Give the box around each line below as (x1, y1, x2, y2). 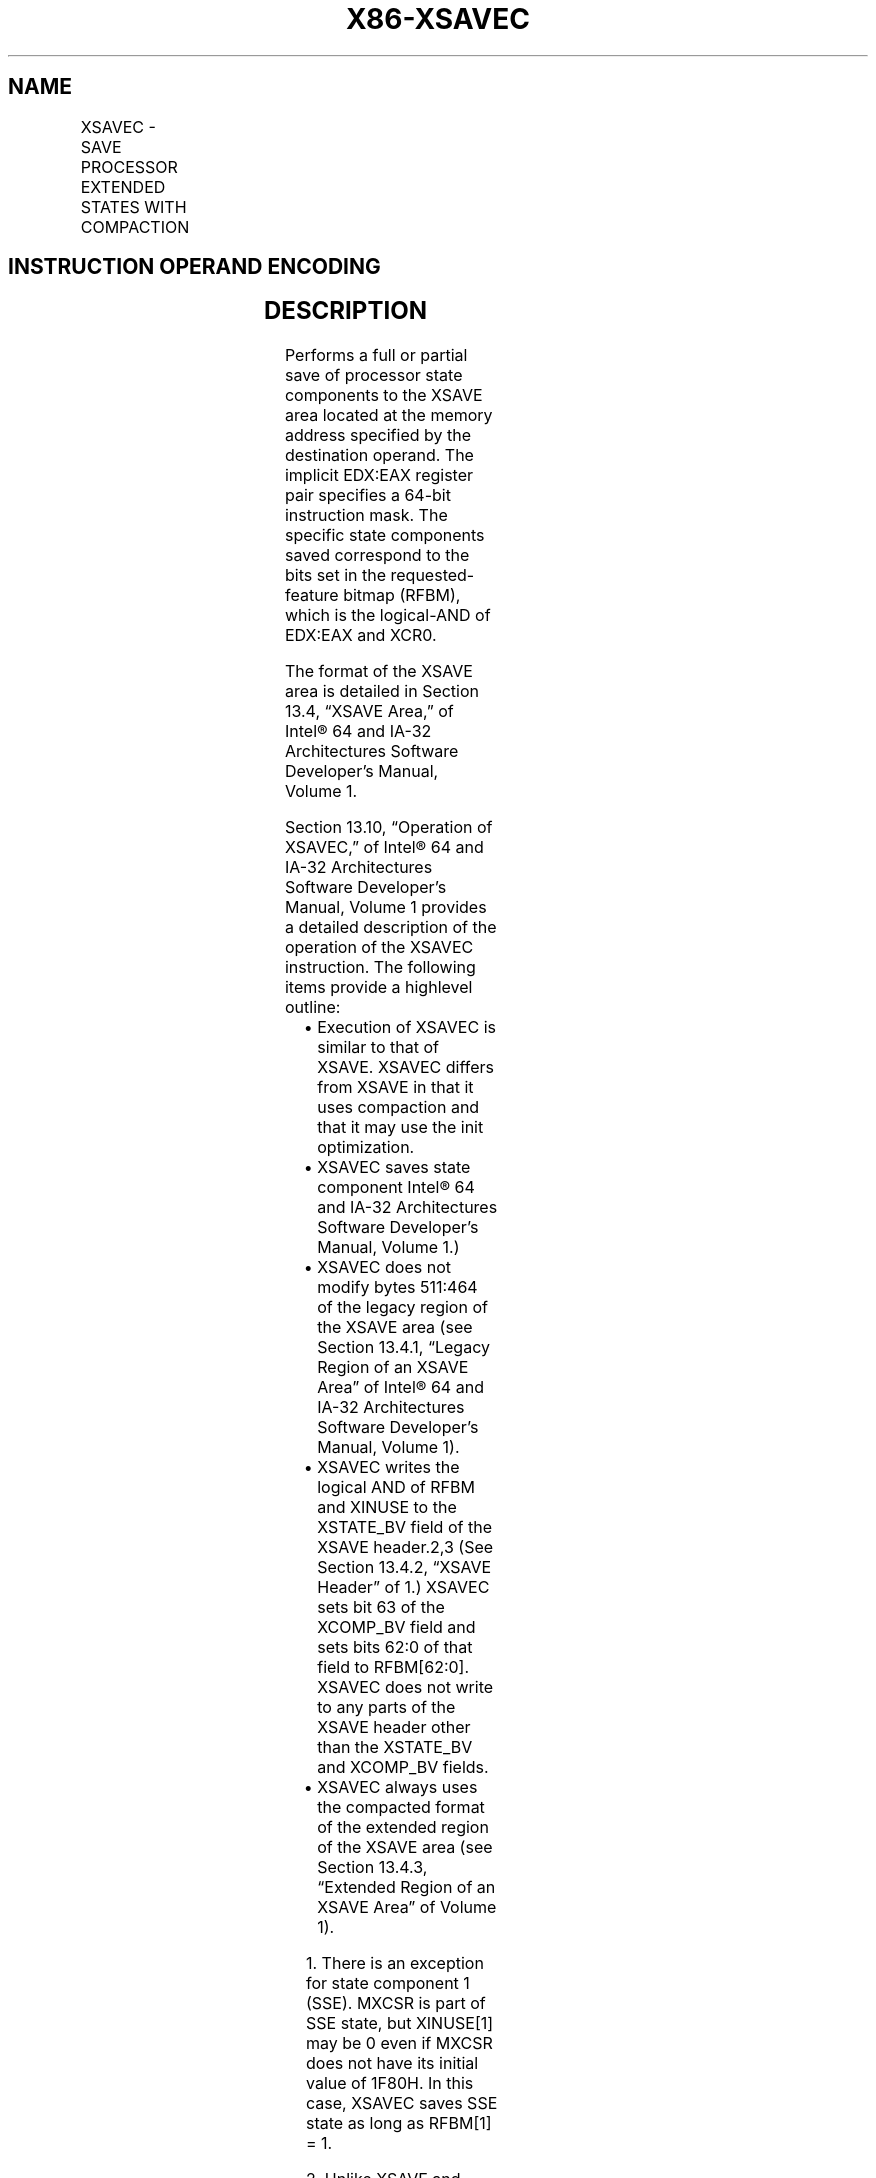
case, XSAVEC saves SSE (305, 2093, 498, 2114)
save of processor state (284, 365, 463, 386)
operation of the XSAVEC (284, 937, 474, 958)
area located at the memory (284, 405, 493, 426)
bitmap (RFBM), (343, 585, 461, 606)
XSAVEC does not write (317, 1677, 494, 1698)
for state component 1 (305, 1973, 470, 1994)
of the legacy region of (317, 1297, 488, 1318)
